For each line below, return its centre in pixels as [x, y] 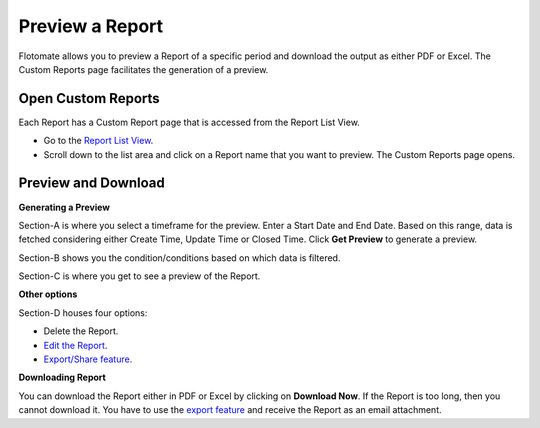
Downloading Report [62, 377]
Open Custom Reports [89, 98]
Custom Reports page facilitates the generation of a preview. [143, 69]
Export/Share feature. [88, 359]
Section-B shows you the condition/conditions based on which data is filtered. [179, 257]
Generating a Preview [64, 207]
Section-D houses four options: [83, 312]
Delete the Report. [81, 331]
